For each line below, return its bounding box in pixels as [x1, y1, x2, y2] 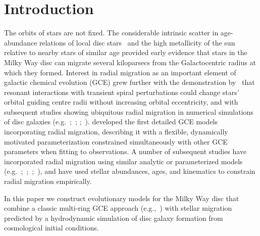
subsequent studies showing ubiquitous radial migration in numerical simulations [4, 106, 253, 117]
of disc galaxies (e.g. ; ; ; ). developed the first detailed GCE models [4, 116, 218, 127]
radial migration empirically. [4, 176, 92, 186]
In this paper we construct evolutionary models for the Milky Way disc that [4, 193, 239, 203]
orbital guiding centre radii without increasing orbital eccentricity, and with [4, 97, 238, 107]
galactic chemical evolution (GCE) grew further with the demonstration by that [4, 77, 255, 87]
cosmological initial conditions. [4, 222, 99, 233]
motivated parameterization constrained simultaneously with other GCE [4, 136, 228, 147]
